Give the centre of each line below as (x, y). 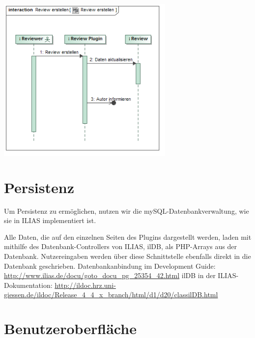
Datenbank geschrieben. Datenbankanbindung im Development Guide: (110, 266)
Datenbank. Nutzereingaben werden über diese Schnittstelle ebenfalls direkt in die (127, 256)
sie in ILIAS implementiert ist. (50, 220)
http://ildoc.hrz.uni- (85, 285)
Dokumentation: (28, 285)
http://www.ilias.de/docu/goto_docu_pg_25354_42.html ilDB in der (110, 275)
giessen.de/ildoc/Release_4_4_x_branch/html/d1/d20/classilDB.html (111, 295)
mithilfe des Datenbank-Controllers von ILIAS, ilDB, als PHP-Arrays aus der (120, 246)
